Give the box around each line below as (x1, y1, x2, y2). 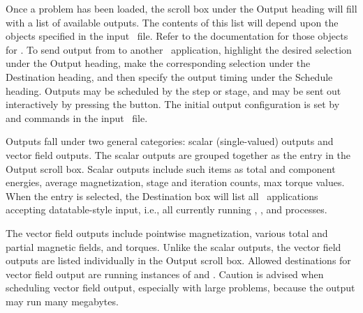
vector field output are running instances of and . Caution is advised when (6, 266, 324, 281)
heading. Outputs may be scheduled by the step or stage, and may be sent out (6, 83, 341, 98)
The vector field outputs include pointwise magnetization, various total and (6, 225, 328, 240)
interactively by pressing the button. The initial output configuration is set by (6, 97, 340, 112)
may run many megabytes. (6, 293, 119, 308)
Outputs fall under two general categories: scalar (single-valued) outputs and (6, 134, 334, 148)
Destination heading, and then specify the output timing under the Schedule (6, 69, 333, 84)
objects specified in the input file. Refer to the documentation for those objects (6, 29, 348, 43)
